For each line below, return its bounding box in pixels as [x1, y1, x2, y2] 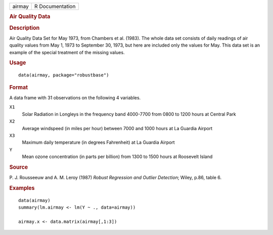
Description [9, 24, 40, 31]
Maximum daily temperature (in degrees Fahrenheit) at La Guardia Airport [22, 139, 175, 145]
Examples [9, 184, 35, 191]
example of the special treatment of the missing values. [9, 49, 125, 55]
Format [9, 84, 28, 91]
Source [9, 164, 28, 171]
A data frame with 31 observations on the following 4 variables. [9, 95, 141, 101]
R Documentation [34, 3, 76, 10]
